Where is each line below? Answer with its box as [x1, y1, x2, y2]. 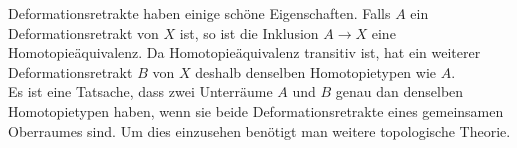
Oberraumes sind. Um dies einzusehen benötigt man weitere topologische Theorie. [8, 120, 511, 141]
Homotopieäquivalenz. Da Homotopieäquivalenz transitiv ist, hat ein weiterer [8, 42, 481, 63]
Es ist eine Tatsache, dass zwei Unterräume [8, 81, 273, 102]
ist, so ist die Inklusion [179, 22, 319, 43]
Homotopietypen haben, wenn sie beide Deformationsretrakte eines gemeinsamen [8, 100, 504, 121]
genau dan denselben [335, 81, 464, 102]
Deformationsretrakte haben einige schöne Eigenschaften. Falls [8, 3, 391, 23]
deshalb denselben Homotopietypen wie [195, 61, 437, 82]
